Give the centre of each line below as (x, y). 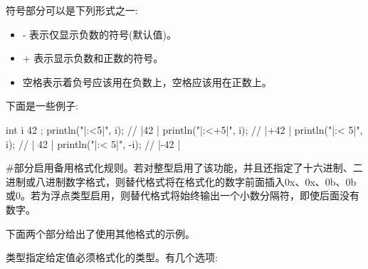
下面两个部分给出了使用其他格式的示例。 (100, 233)
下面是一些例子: (42, 106)
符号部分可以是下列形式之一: (72, 10)
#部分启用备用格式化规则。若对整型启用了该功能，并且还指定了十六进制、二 (184, 168)
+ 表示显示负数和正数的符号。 (93, 58)
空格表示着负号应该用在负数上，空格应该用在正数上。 (147, 81)
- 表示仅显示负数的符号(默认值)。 (100, 34)
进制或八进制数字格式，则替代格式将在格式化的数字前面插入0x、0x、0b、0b (181, 181)
